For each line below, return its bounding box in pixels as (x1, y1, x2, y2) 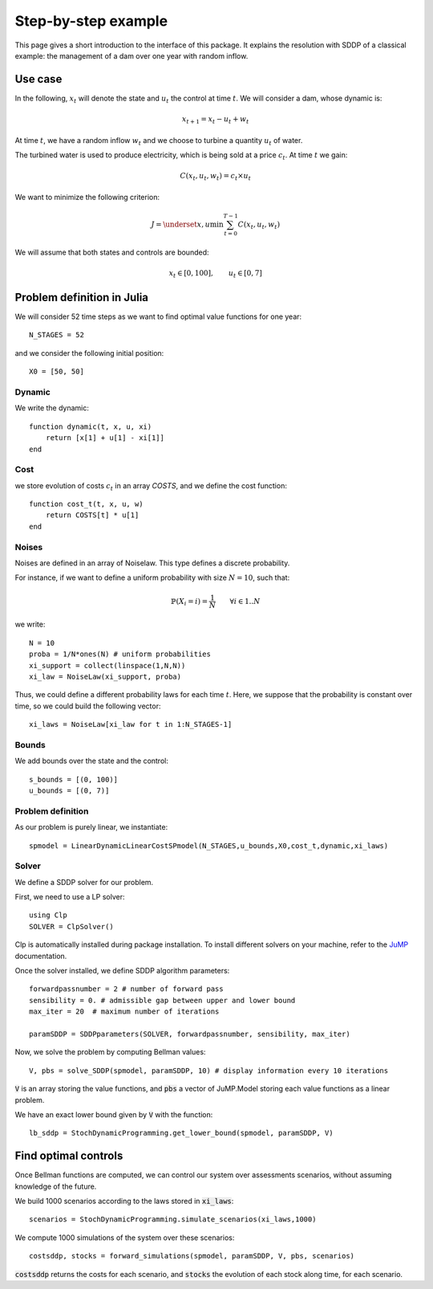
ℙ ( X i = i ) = (171, 597, 208, 607)
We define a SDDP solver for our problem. (14, 877, 154, 887)
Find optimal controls (14, 1149, 123, 1163)
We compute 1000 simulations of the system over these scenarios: (14, 1233, 235, 1242)
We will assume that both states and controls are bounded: (14, 247, 209, 257)
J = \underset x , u (151, 219, 210, 229)
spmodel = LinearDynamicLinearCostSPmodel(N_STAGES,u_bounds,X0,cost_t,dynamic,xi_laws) (29, 841, 389, 850)
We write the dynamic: (14, 403, 90, 413)
